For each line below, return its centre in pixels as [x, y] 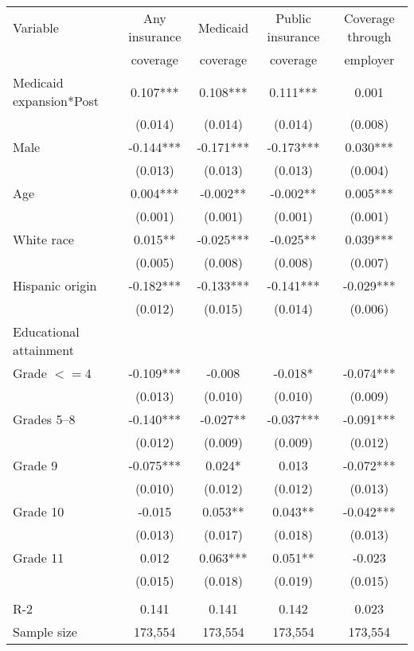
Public [293, 18]
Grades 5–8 [44, 419]
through [369, 36]
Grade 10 [39, 511]
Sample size [45, 632]
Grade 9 [35, 465]
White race [43, 239]
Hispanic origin [55, 285]
